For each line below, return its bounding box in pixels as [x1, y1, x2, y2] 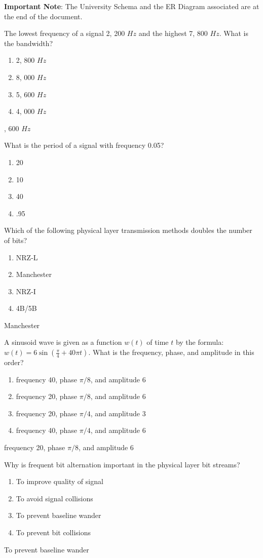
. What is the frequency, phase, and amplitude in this [88, 347, 254, 357]
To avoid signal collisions [16, 493, 93, 503]
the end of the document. [4, 11, 83, 21]
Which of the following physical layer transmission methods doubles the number [4, 225, 252, 235]
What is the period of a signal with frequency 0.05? [4, 140, 164, 150]
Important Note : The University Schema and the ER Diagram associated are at [4, 1, 259, 11]
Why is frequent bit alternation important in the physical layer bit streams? [4, 459, 240, 469]
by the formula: [175, 337, 224, 347]
